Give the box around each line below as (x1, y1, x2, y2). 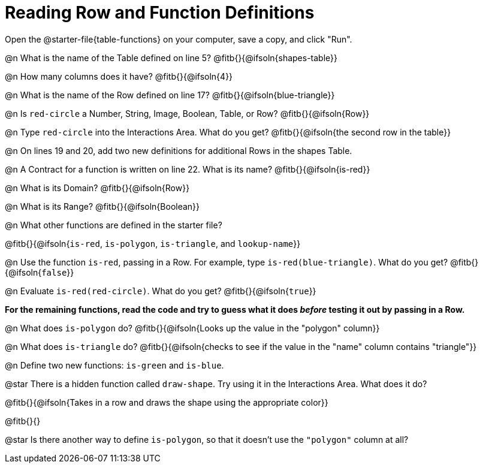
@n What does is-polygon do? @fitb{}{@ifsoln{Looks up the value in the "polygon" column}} (5, 322, 380, 333)
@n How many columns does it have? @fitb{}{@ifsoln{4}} (5, 71, 233, 81)
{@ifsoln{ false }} (5, 267, 74, 277)
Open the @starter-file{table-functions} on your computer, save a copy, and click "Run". (5, 34, 352, 44)
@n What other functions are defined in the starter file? (5, 219, 222, 230)
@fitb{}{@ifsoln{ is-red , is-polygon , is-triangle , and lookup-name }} (5, 238, 301, 249)
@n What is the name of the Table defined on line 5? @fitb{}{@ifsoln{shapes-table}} (5, 52, 338, 63)
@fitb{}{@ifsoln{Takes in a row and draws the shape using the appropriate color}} (5, 397, 328, 407)
